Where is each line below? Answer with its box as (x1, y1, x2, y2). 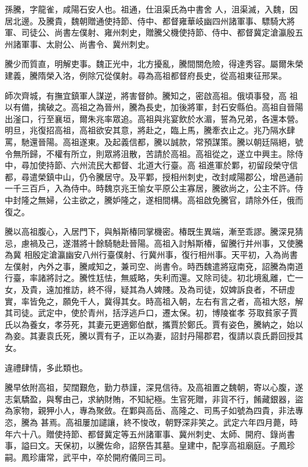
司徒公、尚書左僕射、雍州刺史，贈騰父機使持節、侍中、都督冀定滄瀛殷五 (21, 26, 303, 39)
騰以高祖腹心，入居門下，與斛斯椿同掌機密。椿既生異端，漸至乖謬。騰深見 (5, 225, 295, 238)
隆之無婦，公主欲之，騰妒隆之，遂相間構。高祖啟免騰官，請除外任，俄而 (21, 193, 303, 206)
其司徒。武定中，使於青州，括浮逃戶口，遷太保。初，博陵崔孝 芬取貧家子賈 (5, 306, 298, 319)
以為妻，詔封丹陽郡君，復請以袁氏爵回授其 (137, 330, 303, 342)
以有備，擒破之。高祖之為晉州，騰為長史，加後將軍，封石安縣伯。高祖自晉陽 (5, 101, 303, 113)
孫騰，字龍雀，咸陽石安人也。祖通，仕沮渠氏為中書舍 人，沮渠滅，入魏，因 (5, 3, 298, 15)
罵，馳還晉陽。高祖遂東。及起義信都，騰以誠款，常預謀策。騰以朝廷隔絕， (5, 135, 295, 148)
